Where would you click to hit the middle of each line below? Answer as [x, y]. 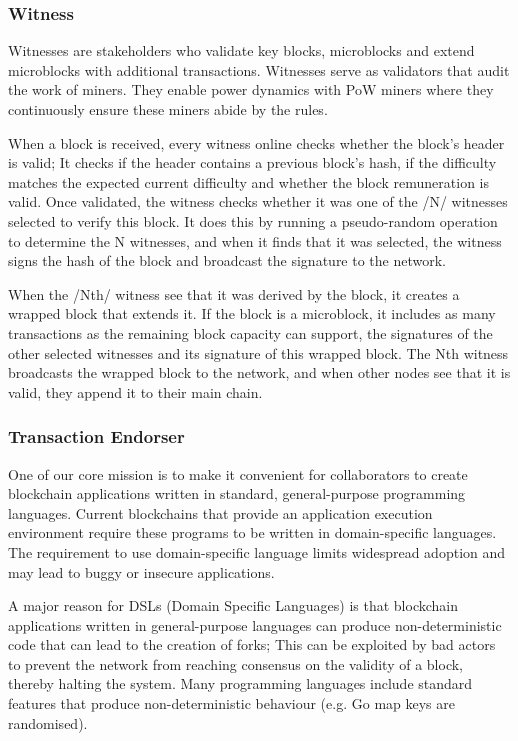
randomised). [48, 722]
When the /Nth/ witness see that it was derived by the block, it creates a [234, 293]
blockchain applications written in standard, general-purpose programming [237, 493]
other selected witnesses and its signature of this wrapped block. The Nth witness [258, 352]
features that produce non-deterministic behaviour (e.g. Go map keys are [231, 703]
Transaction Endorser [96, 436]
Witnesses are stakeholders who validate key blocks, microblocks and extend [241, 50]
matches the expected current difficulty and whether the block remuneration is [248, 181]
